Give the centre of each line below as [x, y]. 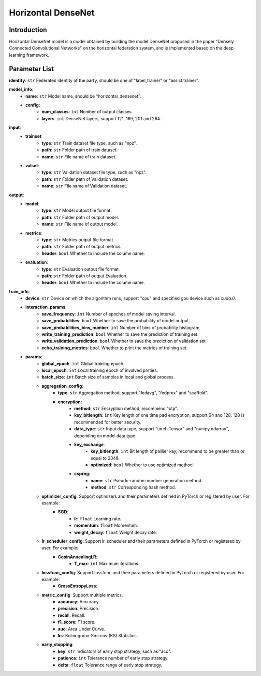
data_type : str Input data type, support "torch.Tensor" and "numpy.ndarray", [152, 429]
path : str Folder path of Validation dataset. [85, 179]
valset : [32, 166]
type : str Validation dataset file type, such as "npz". [94, 173]
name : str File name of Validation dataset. [85, 186]
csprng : [82, 474]
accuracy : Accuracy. [79, 602]
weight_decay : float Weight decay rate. [116, 532]
